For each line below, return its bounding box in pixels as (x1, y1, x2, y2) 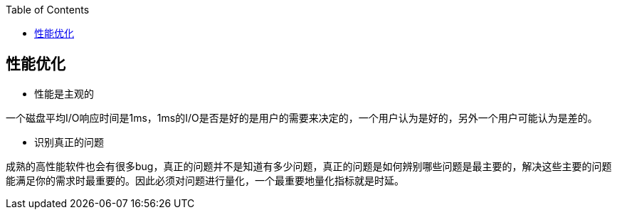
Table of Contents (6, 4, 90, 16)
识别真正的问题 (34, 135, 104, 148)
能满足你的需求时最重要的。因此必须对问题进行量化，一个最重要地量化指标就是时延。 (6, 174, 404, 187)
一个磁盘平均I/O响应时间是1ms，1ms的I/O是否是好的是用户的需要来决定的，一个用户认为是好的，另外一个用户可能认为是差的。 (6, 111, 598, 124)
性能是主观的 (34, 87, 94, 100)
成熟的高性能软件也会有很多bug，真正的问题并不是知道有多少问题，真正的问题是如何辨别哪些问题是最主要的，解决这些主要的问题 (6, 159, 612, 172)
